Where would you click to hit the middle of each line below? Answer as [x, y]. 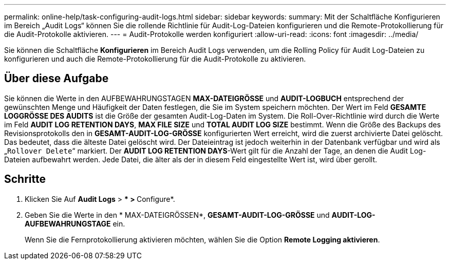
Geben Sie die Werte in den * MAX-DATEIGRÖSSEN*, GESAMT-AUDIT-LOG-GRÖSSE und [177, 215]
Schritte [25, 179]
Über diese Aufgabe [57, 79]
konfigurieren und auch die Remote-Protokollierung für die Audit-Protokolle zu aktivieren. [155, 59]
